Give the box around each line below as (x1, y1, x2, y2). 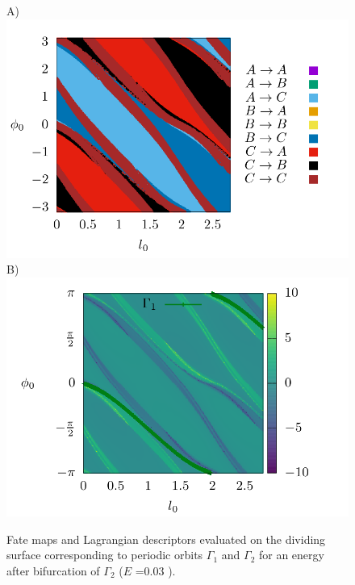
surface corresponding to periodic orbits (6, 546, 203, 563)
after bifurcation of (6, 562, 100, 579)
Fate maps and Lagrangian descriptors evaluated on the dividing (6, 530, 326, 547)
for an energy (258, 546, 324, 563)
